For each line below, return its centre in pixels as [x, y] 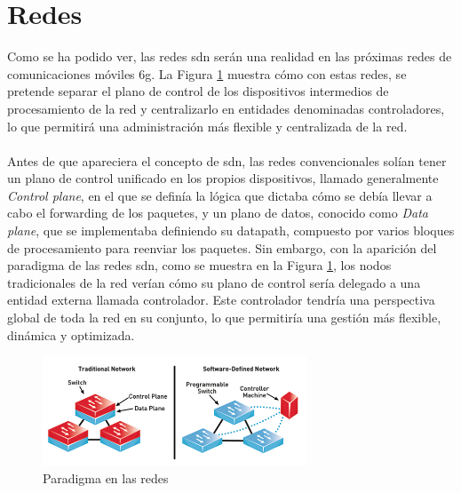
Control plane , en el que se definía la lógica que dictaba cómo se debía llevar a [220, 195]
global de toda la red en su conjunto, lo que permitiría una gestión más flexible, [224, 318]
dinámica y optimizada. [71, 334]
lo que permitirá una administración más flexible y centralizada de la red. [207, 126]
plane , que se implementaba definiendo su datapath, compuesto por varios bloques [231, 231]
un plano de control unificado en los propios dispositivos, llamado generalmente [223, 178]
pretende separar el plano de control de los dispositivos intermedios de [198, 91]
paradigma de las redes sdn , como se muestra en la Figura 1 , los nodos [199, 265]
